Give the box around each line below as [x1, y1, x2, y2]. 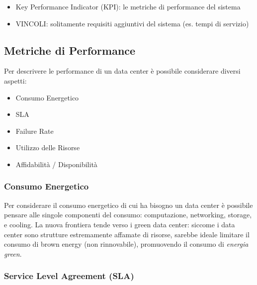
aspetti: [4, 75, 27, 86]
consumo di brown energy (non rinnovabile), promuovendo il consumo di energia [4, 239, 249, 249]
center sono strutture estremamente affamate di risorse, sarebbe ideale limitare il [4, 229, 250, 239]
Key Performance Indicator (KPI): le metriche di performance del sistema [15, 1, 241, 11]
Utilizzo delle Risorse [15, 142, 80, 153]
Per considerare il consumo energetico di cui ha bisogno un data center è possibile [4, 199, 253, 210]
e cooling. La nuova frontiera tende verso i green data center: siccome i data [4, 219, 235, 229]
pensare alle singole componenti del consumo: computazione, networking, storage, [4, 209, 252, 220]
